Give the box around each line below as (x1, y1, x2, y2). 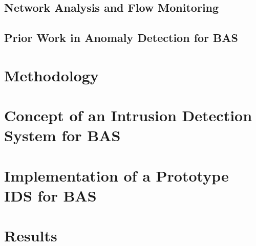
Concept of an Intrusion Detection (4, 105, 252, 126)
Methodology (4, 64, 99, 85)
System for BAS (4, 125, 121, 146)
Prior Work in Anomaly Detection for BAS (4, 30, 238, 46)
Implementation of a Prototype (4, 165, 229, 186)
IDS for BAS (4, 185, 97, 206)
